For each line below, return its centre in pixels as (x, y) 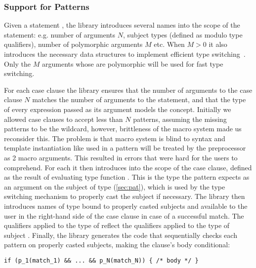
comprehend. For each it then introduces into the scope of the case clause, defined (128, 167)
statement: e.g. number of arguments (60, 34)
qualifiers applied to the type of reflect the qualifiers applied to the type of (117, 225)
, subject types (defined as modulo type (183, 34)
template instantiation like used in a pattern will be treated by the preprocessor (125, 148)
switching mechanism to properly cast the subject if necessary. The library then (125, 196)
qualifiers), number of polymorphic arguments (73, 44)
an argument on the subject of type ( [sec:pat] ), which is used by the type (115, 186)
